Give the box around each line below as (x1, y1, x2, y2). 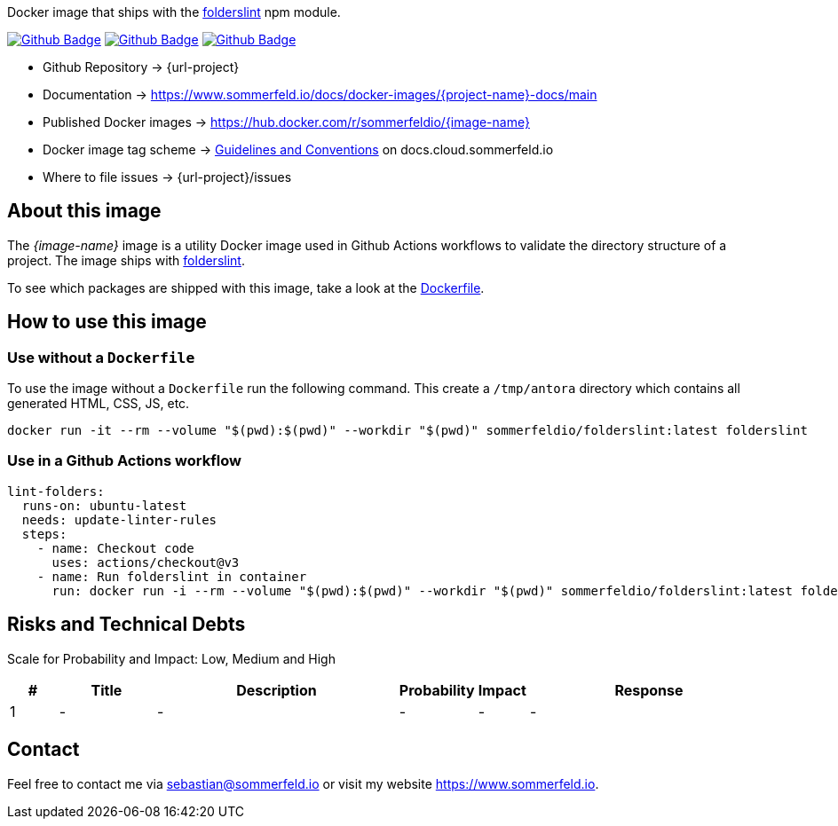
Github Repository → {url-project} (43, 59, 240, 75)
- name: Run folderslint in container (36, 569, 307, 584)
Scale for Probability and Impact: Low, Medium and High (7, 650, 336, 666)
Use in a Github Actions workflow (7, 452, 241, 470)
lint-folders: (7, 484, 105, 499)
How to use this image (7, 311, 207, 334)
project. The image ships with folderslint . (7, 252, 245, 268)
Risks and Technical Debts (7, 613, 246, 636)
